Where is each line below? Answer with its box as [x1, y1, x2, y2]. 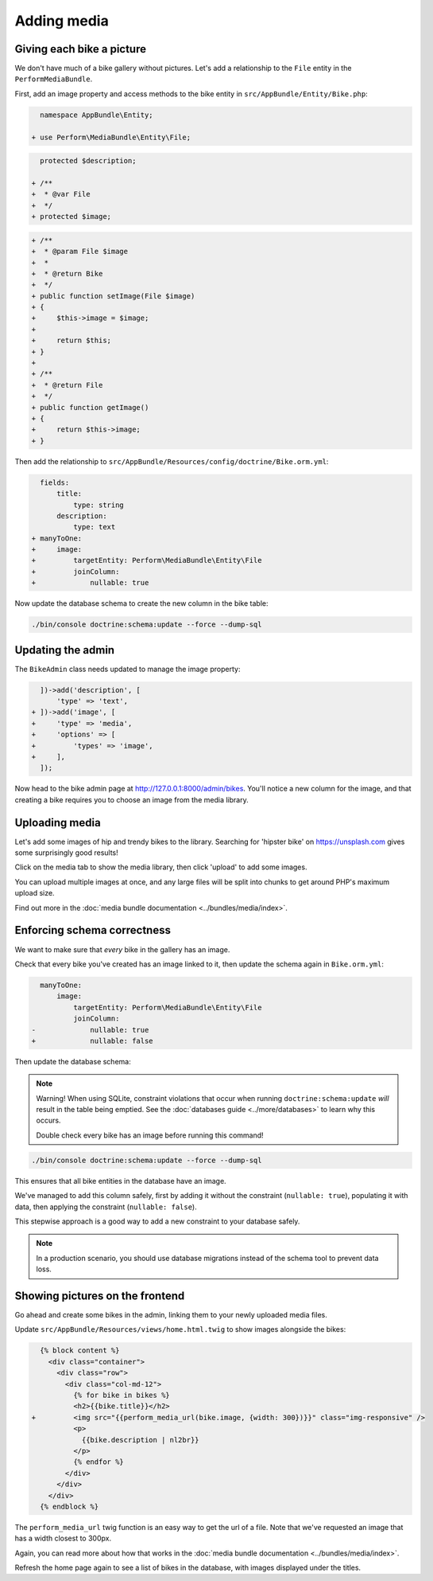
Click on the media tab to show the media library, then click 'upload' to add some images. [14, 862, 307, 872]
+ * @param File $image [31, 247, 129, 256]
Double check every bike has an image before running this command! [36, 1130, 264, 1140]
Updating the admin [14, 643, 115, 657]
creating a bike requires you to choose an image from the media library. [14, 794, 249, 804]
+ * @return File [31, 381, 103, 389]
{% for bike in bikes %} [72, 1390, 170, 1399]
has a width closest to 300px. [14, 1533, 111, 1544]
